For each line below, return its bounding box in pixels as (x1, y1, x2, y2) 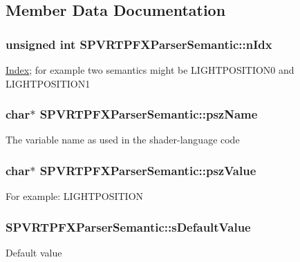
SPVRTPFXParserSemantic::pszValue (39, 161, 256, 179)
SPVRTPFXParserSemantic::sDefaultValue (6, 218, 251, 235)
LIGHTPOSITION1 (6, 76, 91, 90)
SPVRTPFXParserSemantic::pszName (39, 105, 258, 123)
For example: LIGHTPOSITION (6, 189, 144, 203)
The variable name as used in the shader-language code (6, 132, 240, 147)
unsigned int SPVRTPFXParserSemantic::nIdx (6, 35, 272, 52)
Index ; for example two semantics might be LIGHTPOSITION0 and (6, 63, 294, 77)
